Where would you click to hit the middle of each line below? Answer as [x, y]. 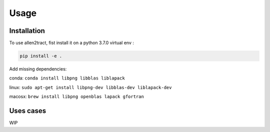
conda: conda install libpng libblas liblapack [67, 78]
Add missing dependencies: [38, 69]
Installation [27, 31]
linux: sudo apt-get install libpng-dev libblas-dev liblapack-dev [90, 87]
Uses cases [28, 111]
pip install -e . [41, 56]
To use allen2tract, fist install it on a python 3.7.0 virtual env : [72, 43]
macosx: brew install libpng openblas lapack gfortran [77, 96]
